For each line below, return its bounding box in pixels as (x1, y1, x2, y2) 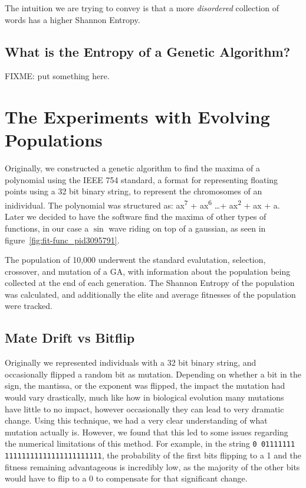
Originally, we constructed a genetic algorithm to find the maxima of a (5, 162, 261, 174)
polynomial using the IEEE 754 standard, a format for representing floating (5, 173, 278, 186)
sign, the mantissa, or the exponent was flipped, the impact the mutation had (5, 379, 285, 392)
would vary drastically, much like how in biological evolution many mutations (5, 391, 284, 404)
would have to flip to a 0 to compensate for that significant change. (5, 472, 248, 484)
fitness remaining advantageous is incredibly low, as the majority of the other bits (5, 460, 300, 473)
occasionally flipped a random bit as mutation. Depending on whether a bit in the (5, 367, 301, 380)
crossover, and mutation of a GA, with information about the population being (5, 265, 291, 277)
